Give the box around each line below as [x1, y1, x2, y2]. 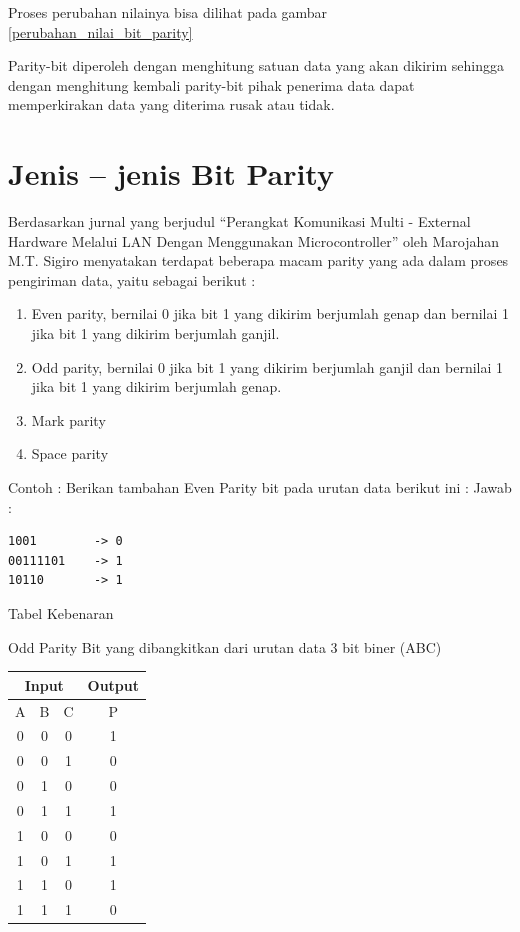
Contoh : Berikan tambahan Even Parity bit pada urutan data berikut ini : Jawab [8, 477, 512, 498]
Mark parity [31, 409, 106, 430]
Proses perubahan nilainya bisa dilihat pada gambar [8, 2, 328, 22]
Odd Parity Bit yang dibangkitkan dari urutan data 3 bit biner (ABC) [8, 636, 442, 657]
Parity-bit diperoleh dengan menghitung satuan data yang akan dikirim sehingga [8, 55, 504, 76]
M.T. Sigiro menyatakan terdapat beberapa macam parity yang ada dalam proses [8, 250, 509, 271]
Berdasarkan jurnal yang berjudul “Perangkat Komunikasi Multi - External [8, 211, 471, 232]
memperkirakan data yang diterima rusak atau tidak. [8, 94, 335, 115]
